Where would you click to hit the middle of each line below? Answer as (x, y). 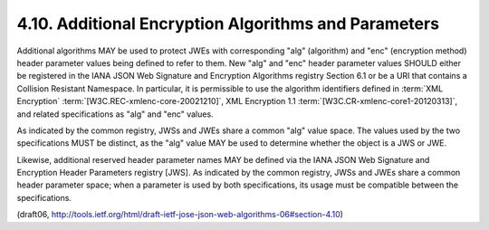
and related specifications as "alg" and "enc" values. (115, 114)
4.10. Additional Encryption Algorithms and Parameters (228, 24)
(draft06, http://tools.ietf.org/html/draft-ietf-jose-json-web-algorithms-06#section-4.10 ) (180, 215)
